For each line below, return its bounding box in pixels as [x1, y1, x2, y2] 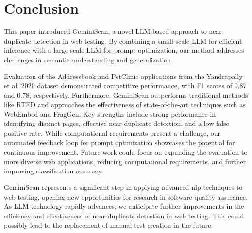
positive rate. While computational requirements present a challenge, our [4, 128, 221, 138]
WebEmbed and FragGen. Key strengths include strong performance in [4, 109, 216, 119]
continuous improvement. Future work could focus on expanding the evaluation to [4, 147, 248, 157]
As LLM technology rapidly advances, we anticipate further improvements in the [4, 201, 244, 211]
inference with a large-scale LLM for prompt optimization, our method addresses [4, 45, 244, 55]
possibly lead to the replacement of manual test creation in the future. [4, 220, 213, 230]
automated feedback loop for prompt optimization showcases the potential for [4, 137, 235, 147]
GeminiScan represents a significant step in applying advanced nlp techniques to [4, 182, 243, 192]
